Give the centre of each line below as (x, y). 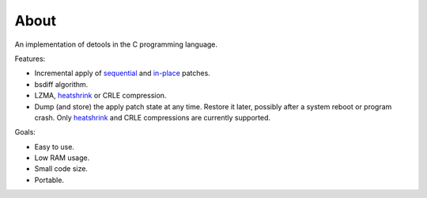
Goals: (25, 132)
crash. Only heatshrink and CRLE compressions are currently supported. (152, 117)
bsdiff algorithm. (61, 84)
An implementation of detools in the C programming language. (116, 44)
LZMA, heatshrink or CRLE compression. (100, 96)
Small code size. (61, 169)
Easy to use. (55, 147)
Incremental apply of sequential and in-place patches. (123, 73)
